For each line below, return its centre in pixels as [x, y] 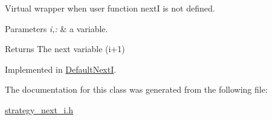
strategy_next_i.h [39, 109]
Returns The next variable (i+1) [65, 49]
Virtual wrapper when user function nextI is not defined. [110, 8]
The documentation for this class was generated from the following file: [136, 89]
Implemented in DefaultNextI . [61, 69]
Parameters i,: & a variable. [57, 28]
